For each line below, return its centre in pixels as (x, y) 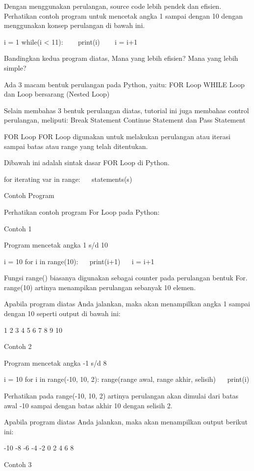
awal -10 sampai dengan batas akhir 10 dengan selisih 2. (88, 405)
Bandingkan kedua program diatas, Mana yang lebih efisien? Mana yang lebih (121, 58)
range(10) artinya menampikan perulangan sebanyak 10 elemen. (100, 287)
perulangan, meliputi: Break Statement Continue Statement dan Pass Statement (125, 120)
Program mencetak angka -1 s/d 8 (55, 362)
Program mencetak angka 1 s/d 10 (56, 245)
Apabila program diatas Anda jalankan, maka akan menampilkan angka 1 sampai (127, 304)
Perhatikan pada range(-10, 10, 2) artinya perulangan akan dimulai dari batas (121, 396)
